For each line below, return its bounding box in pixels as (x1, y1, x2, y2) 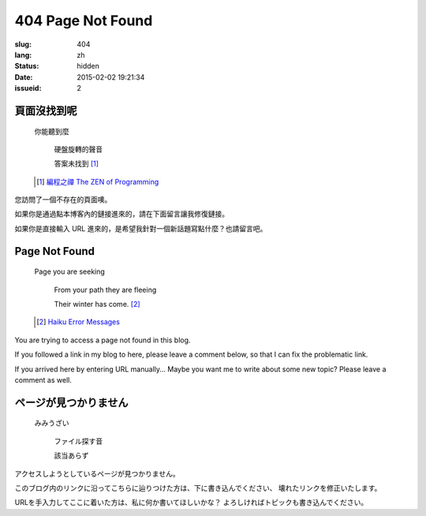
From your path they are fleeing (54, 285, 157, 294)
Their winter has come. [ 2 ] (54, 300, 141, 309)
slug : (14, 39, 32, 49)
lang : (14, 50, 32, 59)
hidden (77, 62, 100, 71)
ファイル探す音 (54, 436, 103, 446)
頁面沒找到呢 (14, 103, 77, 118)
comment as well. (14, 376, 73, 384)
